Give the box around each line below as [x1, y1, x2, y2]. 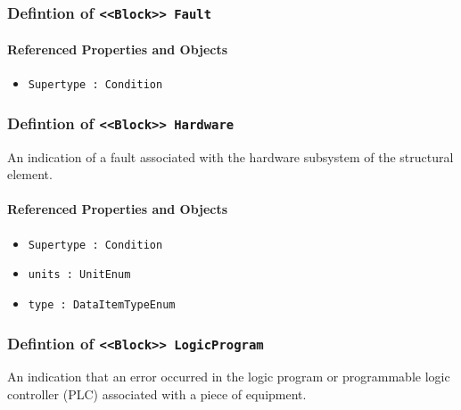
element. [7, 165, 53, 184]
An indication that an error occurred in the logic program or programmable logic [7, 367, 450, 386]
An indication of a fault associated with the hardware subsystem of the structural [7, 147, 454, 166]
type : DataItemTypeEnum [28, 298, 176, 311]
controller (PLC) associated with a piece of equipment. [7, 384, 307, 403]
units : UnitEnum [28, 268, 131, 282]
